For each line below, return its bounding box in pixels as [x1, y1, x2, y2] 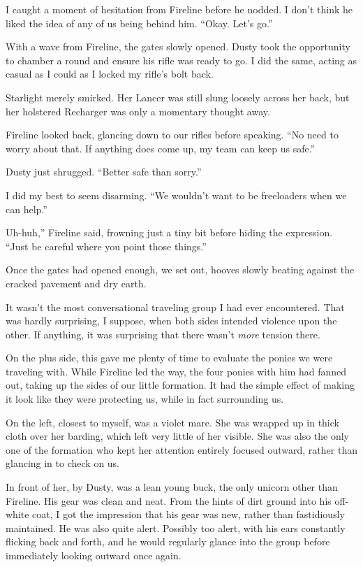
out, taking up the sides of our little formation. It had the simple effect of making [6, 378, 355, 392]
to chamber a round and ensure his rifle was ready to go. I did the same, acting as [6, 52, 357, 67]
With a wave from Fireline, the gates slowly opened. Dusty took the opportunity [6, 39, 350, 54]
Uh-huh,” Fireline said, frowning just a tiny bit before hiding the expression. [6, 225, 333, 240]
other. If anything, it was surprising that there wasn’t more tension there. [6, 326, 320, 341]
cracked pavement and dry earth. [6, 275, 147, 290]
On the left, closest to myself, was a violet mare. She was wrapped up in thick [6, 415, 339, 429]
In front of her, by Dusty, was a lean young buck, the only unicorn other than [6, 480, 338, 494]
